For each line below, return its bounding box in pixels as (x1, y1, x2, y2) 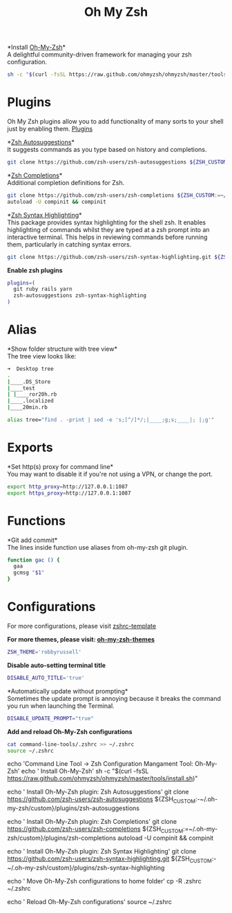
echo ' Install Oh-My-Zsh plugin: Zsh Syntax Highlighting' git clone (7, 847, 197, 855)
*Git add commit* (7, 536, 58, 544)
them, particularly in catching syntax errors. (7, 240, 132, 249)
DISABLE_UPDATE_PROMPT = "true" (7, 715, 95, 722)
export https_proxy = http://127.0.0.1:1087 (7, 490, 131, 497)
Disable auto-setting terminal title (7, 661, 106, 669)
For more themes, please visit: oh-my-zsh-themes (7, 635, 155, 643)
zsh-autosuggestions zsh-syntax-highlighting (13, 292, 147, 299)
